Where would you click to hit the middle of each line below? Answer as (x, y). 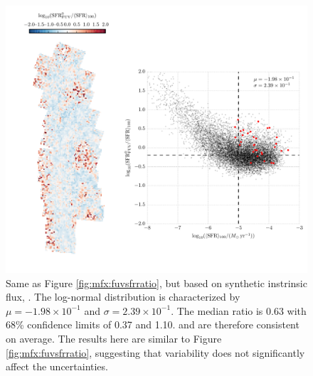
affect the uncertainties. (57, 366)
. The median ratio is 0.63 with (239, 310)
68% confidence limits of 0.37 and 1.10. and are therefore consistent (153, 324)
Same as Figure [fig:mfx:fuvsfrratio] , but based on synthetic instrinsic (156, 283)
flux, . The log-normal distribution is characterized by (123, 297)
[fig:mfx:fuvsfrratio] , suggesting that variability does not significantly (155, 352)
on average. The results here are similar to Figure (114, 338)
